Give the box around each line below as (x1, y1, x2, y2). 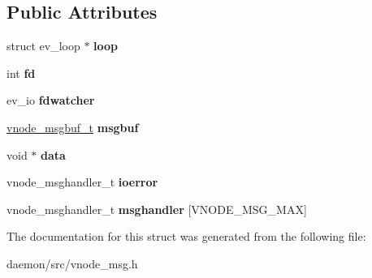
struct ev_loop (6, 37, 80, 54)
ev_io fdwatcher (6, 92, 95, 109)
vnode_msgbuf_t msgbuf (6, 118, 139, 135)
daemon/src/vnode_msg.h (6, 254, 138, 272)
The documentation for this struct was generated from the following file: (6, 228, 366, 245)
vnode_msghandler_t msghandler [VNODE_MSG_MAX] (6, 200, 307, 217)
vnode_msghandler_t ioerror (6, 173, 158, 190)
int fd (6, 64, 36, 81)
